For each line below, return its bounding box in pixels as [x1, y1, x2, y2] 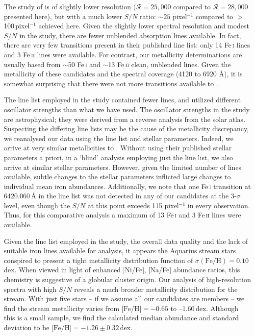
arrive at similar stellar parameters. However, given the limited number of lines [4, 162, 241, 172]
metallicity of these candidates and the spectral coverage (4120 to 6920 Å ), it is [4, 69, 243, 79]
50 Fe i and [68, 59, 101, 69]
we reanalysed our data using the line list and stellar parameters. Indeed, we [4, 133, 234, 143]
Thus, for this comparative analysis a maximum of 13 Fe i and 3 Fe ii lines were [4, 210, 241, 220]
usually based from [4, 59, 61, 69]
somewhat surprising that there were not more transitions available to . [4, 78, 218, 88]
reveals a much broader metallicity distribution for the [74, 284, 238, 294]
